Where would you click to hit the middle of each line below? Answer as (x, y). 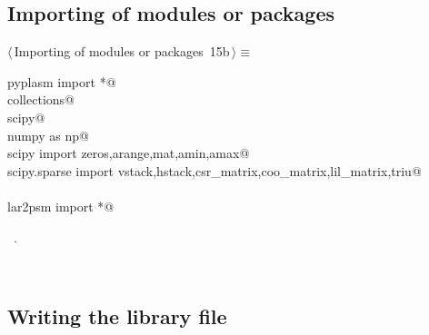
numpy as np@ (48, 135)
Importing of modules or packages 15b (122, 51)
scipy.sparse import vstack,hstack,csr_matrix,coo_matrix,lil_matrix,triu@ (214, 170)
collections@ (41, 99)
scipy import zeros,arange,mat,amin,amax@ (129, 153)
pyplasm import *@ (62, 81)
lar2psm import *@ (61, 206)
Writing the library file (117, 316)
